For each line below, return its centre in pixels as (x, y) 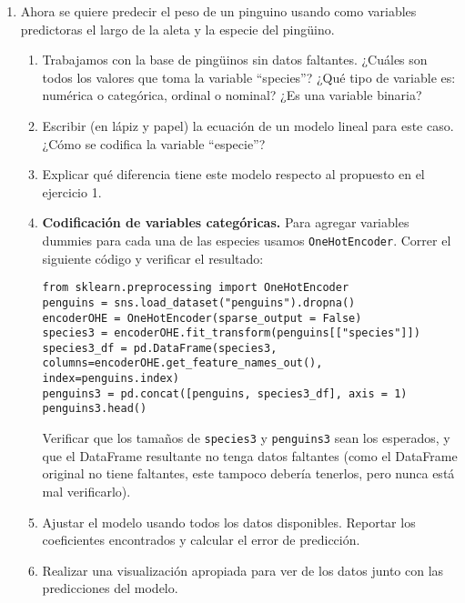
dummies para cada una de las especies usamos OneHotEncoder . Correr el (247, 240)
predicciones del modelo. (110, 588)
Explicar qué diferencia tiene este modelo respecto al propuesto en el (233, 174)
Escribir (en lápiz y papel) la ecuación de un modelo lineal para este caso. (248, 125)
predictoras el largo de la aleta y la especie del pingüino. (177, 29)
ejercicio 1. (72, 191)
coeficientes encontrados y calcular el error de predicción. (201, 540)
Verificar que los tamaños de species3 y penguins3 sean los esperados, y (246, 438)
